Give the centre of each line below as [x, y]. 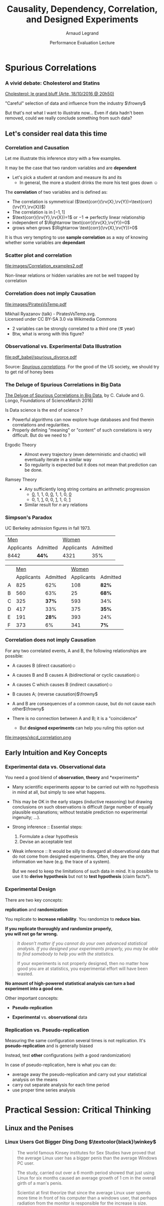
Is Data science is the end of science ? [44, 410]
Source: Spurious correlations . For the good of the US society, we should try [82, 366]
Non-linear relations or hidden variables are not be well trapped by [72, 275]
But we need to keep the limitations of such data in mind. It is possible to [85, 871]
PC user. [26, 1163]
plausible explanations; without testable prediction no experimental [80, 812]
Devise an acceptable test [46, 842]
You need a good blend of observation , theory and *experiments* [72, 778]
